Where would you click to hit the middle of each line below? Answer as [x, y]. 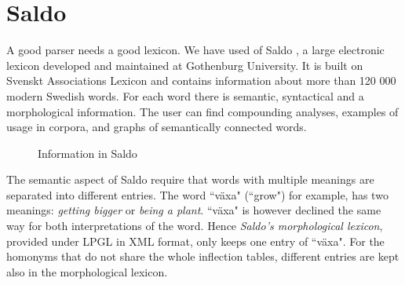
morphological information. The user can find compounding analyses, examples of [202, 111]
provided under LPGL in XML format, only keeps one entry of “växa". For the [195, 241]
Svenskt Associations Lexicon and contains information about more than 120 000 [201, 80]
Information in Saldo [88, 153]
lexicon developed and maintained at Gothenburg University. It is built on [185, 65]
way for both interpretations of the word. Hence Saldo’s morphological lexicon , [195, 226]
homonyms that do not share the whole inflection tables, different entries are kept [203, 256]
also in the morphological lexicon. [87, 271]
